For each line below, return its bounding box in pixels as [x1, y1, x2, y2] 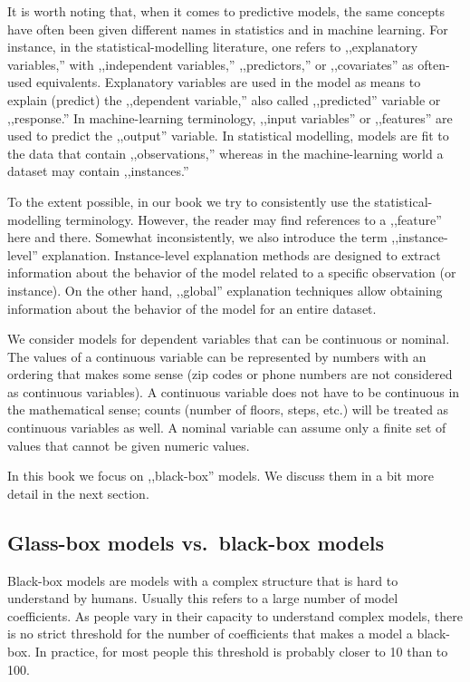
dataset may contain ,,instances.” [7, 161, 189, 180]
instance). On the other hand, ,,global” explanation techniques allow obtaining [7, 280, 443, 299]
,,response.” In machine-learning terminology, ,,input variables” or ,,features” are [7, 108, 453, 127]
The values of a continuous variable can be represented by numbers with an [7, 346, 427, 365]
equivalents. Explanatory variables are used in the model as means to [35, 73, 421, 92]
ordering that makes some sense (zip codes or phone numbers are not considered [7, 365, 453, 384]
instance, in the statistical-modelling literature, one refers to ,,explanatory [7, 37, 418, 56]
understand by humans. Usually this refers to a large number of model [7, 589, 398, 608]
